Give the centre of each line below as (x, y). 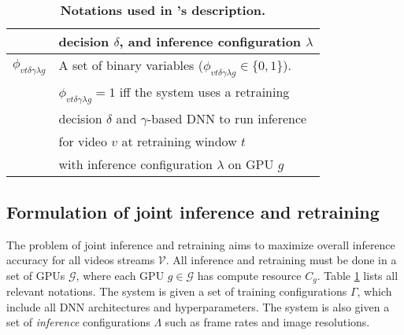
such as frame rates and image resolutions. (267, 322)
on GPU (251, 164)
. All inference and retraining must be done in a (281, 260)
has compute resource (249, 275)
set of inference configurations (78, 322)
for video (83, 142)
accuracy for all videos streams (81, 260)
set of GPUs (36, 275)
